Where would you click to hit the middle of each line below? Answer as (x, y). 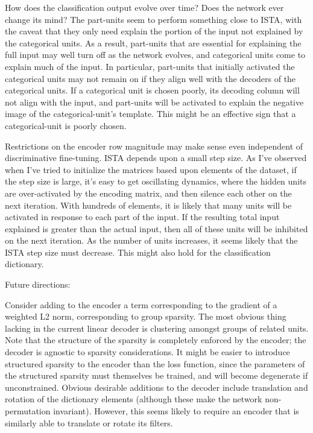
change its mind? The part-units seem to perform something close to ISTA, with (153, 19)
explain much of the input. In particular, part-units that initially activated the (150, 66)
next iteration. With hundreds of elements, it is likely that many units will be (148, 205)
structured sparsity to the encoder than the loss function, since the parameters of (155, 363)
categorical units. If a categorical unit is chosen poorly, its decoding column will (152, 90)
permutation (28, 411)
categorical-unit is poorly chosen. (66, 125)
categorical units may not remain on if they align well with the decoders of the (150, 78)
